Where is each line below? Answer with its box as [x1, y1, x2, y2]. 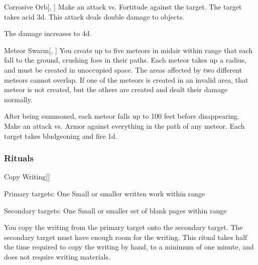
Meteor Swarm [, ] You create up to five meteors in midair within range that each [4, 45, 253, 55]
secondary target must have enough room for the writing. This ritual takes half [4, 231, 247, 242]
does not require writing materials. [4, 251, 110, 261]
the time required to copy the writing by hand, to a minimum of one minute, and [4, 241, 254, 252]
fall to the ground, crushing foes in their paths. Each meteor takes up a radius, [4, 55, 247, 65]
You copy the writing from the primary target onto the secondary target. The [4, 222, 243, 232]
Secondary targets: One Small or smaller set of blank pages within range [4, 205, 227, 215]
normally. [4, 94, 33, 104]
